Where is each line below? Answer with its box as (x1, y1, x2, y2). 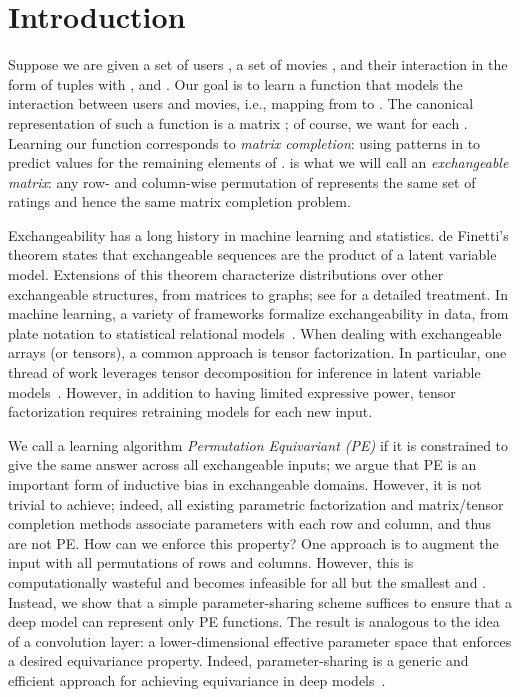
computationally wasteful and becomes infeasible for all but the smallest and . (8, 571, 486, 592)
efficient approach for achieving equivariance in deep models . (8, 669, 386, 690)
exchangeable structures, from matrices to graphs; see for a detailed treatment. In (8, 283, 508, 304)
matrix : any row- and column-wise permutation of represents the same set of (8, 171, 476, 192)
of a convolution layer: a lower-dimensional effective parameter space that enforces (8, 630, 512, 651)
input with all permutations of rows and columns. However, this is (8, 552, 414, 573)
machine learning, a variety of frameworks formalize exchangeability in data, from (8, 303, 509, 324)
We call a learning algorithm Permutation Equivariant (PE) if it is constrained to (8, 434, 509, 455)
